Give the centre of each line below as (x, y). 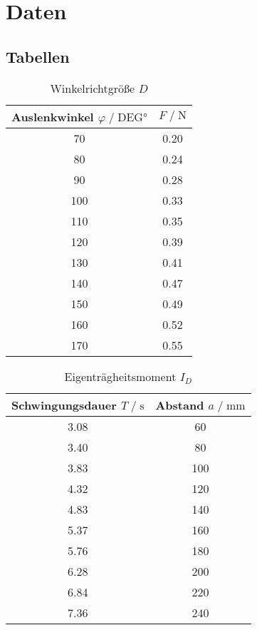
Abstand (180, 405)
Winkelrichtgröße (93, 88)
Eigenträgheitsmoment (120, 376)
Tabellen (38, 56)
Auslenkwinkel (53, 116)
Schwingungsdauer (64, 405)
